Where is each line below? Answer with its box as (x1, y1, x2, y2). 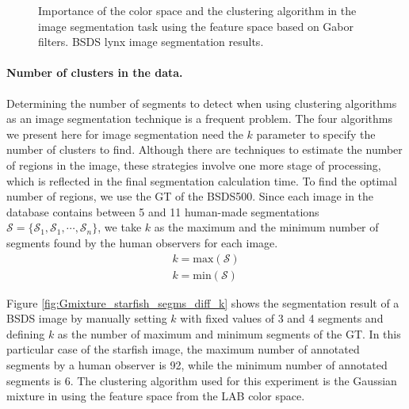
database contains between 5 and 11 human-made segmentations (6, 203, 319, 220)
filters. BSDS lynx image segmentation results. (38, 33, 264, 50)
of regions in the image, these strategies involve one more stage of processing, (6, 156, 381, 173)
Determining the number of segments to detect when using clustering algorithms (6, 94, 397, 111)
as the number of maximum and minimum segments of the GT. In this (57, 325, 401, 342)
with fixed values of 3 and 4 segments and (180, 310, 384, 327)
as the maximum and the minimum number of (154, 219, 379, 235)
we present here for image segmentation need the (6, 125, 243, 142)
